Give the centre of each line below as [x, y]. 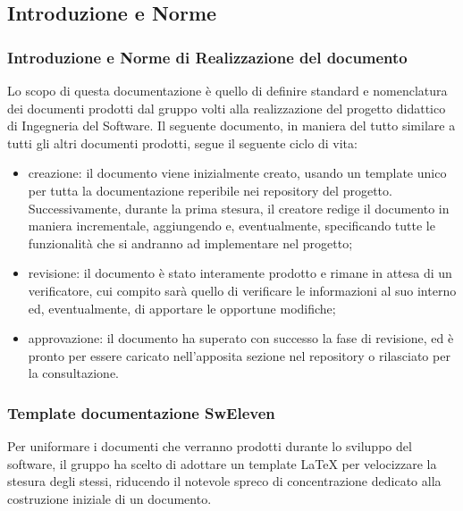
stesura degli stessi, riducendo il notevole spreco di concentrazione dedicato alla [224, 481]
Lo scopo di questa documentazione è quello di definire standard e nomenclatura [227, 90]
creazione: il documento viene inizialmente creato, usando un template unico [237, 173]
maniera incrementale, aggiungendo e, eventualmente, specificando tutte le [231, 226]
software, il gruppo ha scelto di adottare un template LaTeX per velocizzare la [222, 463]
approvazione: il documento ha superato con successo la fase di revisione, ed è [241, 338]
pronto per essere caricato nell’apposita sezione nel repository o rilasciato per [239, 355]
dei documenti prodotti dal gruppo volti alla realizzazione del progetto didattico [227, 108]
